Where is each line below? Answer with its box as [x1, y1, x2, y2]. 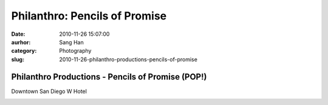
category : [11, 47, 37, 55]
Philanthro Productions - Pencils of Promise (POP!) [11, 72, 207, 82]
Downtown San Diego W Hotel [11, 87, 87, 95]
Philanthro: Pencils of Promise [11, 9, 167, 22]
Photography [59, 47, 92, 55]
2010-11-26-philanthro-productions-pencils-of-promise [59, 55, 197, 63]
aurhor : [11, 38, 31, 46]
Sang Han [59, 38, 84, 46]
